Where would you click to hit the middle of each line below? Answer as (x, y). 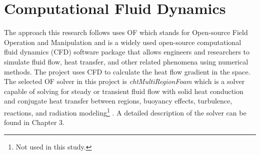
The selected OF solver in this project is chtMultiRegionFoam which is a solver (124, 81)
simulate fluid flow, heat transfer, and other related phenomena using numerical (126, 61)
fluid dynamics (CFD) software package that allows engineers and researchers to (127, 52)
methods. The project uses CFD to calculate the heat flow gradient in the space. (127, 71)
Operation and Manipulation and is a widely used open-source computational (123, 42)
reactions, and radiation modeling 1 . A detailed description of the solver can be (125, 111)
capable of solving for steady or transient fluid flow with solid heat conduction (124, 91)
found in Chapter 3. (34, 122)
